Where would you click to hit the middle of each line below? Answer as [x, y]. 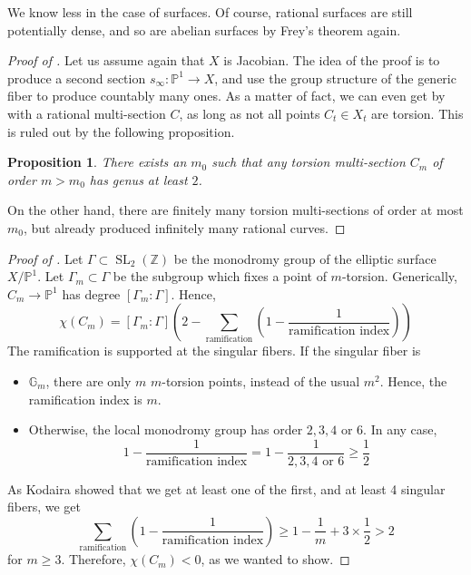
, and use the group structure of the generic [335, 78]
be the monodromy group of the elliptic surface [305, 258]
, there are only [88, 380]
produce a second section [77, 78]
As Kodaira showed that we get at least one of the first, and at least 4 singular [226, 488]
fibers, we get [44, 507]
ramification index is [85, 399]
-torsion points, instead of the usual [261, 380]
